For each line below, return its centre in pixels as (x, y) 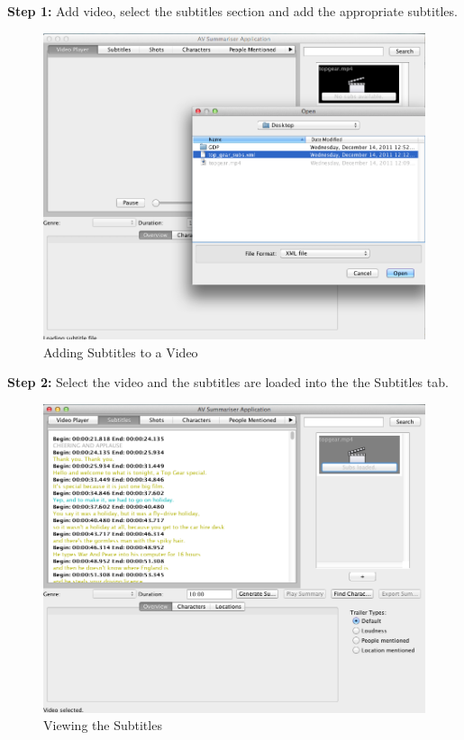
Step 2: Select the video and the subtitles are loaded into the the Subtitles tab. (228, 382)
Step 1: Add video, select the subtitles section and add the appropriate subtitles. (232, 11)
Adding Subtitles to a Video (121, 352)
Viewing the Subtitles (103, 725)
